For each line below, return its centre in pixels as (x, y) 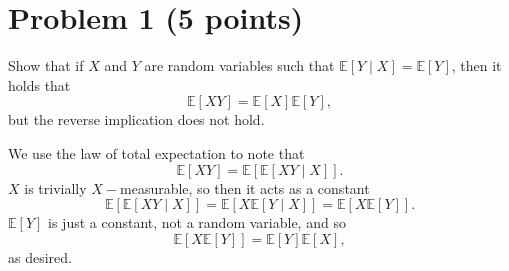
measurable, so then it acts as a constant (245, 187)
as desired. (40, 256)
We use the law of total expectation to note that (156, 152)
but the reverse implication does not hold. (136, 119)
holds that (39, 84)
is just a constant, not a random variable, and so (197, 222)
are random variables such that (239, 65)
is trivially (55, 187)
